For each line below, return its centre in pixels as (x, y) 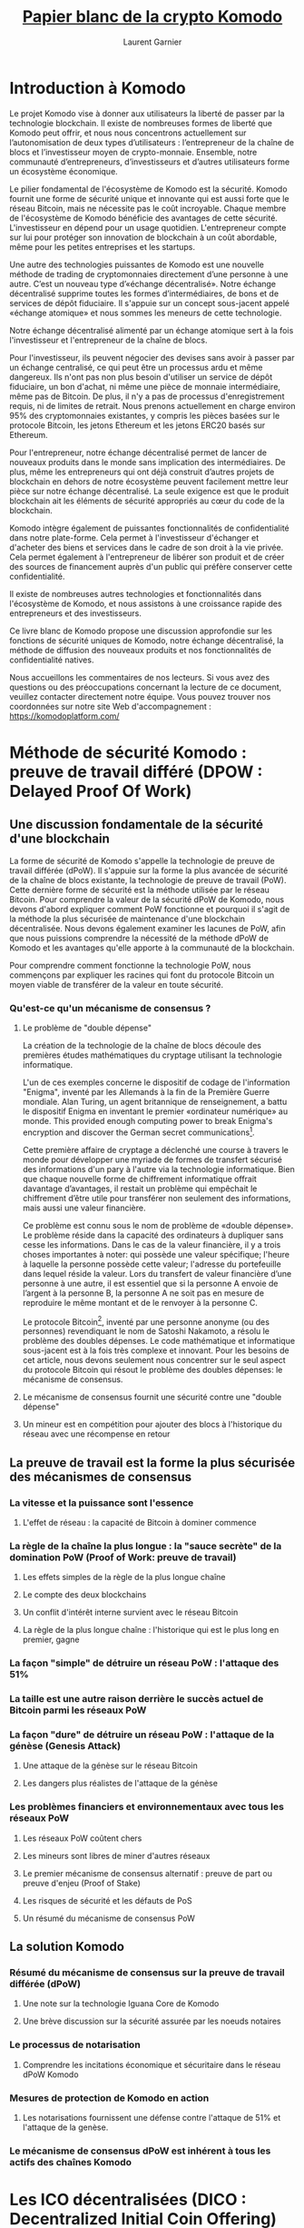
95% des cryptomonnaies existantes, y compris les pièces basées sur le (145, 415)
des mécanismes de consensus (101, 1477)
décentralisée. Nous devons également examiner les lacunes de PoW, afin (147, 928)
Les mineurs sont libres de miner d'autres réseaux (116, 1855)
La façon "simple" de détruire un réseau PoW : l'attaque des (144, 1663)
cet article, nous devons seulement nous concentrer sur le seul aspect (154, 1360)
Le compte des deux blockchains (84, 1595)
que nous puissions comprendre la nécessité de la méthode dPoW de (139, 938)
